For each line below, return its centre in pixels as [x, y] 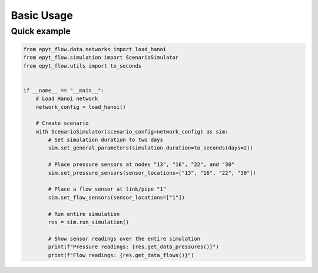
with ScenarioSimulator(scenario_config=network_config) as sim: [132, 131]
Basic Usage [42, 15]
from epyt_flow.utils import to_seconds [82, 66]
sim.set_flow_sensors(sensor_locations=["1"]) [116, 197]
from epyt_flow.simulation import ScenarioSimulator [101, 58]
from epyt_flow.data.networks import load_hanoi [95, 49]
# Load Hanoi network [67, 99]
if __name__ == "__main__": [64, 90]
